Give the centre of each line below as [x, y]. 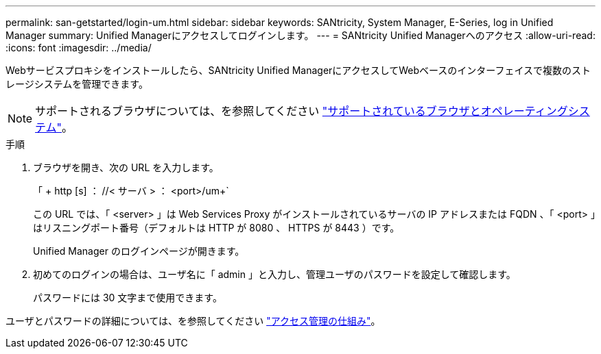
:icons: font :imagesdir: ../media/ [79, 48]
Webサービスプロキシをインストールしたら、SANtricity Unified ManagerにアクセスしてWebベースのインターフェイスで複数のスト [298, 70]
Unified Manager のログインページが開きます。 [139, 251]
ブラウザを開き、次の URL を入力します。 [126, 167]
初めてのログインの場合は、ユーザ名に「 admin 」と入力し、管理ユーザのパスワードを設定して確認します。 [274, 274]
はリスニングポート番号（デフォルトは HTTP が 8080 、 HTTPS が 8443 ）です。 [216, 228]
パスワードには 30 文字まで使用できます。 [128, 298]
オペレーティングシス [535, 111]
